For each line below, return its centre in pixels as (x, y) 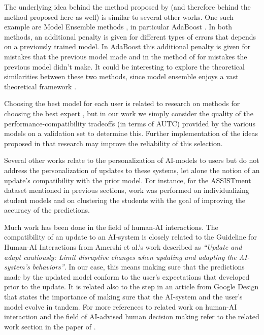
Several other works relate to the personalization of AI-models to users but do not (132, 160)
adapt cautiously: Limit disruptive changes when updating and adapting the (120, 257)
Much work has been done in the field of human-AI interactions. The (111, 227)
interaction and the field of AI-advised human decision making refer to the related (132, 316)
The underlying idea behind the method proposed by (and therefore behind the (127, 7)
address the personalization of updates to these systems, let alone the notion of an (132, 170)
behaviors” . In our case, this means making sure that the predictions (138, 267)
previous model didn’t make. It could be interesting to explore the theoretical (124, 66)
